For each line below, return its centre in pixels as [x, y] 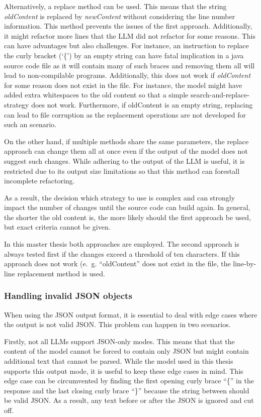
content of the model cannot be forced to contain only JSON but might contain [126, 351]
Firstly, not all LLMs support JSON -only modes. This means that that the [119, 341]
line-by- [245, 264]
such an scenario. [30, 124]
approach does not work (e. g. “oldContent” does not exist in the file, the [117, 264]
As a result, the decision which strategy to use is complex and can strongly [120, 197]
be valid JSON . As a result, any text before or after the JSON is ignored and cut [129, 400]
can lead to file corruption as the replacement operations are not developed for [125, 114]
